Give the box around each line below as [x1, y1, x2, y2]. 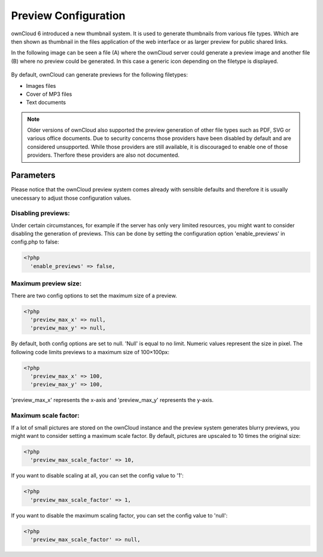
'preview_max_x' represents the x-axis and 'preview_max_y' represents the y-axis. [11, 397, 214, 404]
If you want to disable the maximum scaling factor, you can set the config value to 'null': [11, 512, 228, 519]
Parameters [11, 171, 56, 181]
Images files [26, 82, 56, 89]
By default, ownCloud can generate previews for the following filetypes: [11, 71, 188, 78]
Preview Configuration [11, 9, 126, 22]
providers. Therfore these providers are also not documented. [27, 151, 179, 159]
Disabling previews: [11, 209, 70, 218]
